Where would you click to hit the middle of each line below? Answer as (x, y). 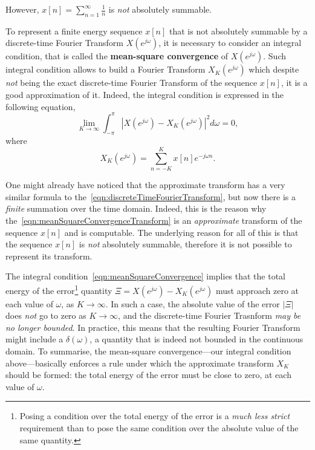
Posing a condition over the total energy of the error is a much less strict (155, 416)
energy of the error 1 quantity (59, 289)
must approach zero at (258, 290)
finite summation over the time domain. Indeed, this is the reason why (136, 208)
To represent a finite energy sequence (74, 31)
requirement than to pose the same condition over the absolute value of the (159, 427)
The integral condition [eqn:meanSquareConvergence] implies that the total (146, 276)
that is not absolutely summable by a (238, 31)
